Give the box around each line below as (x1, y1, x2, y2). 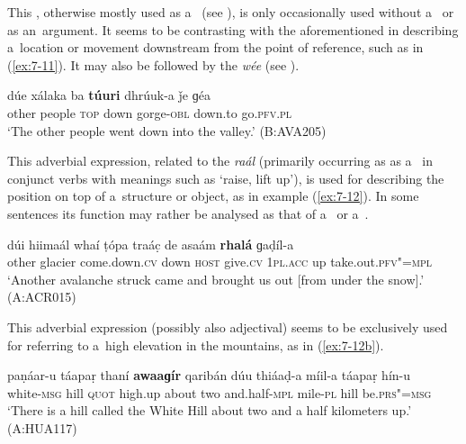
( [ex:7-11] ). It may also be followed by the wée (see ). (7, 55, 300, 74)
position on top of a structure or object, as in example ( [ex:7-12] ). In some (7, 186, 419, 205)
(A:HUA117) (7, 418, 77, 437)
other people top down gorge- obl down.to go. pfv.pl (7, 103, 292, 122)
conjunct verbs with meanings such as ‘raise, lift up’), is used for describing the (7, 168, 444, 187)
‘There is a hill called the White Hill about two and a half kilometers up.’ (7, 401, 412, 420)
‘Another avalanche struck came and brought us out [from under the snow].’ (7, 269, 425, 288)
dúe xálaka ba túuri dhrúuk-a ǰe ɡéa (7, 86, 211, 104)
